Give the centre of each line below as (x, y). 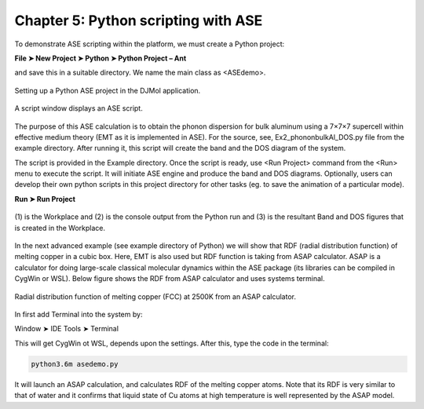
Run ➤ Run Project (45, 199)
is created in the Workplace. (60, 228)
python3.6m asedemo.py (75, 364)
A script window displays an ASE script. (79, 108)
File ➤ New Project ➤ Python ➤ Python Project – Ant (101, 58)
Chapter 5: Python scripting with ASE (139, 20)
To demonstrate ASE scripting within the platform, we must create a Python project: (150, 44)
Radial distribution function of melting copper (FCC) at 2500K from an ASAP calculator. (155, 296)
